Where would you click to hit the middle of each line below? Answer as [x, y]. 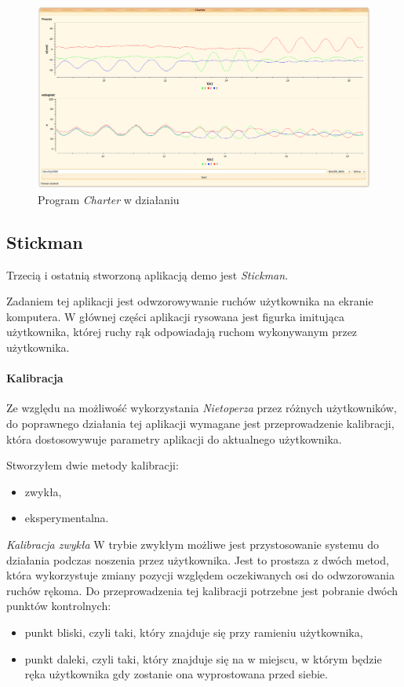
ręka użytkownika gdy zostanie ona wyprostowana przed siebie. [176, 674]
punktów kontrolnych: [59, 606]
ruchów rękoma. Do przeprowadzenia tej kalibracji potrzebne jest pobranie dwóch [202, 590]
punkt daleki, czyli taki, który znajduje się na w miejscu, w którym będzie [203, 658]
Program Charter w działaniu [109, 199]
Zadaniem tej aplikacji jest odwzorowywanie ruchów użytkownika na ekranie [190, 301]
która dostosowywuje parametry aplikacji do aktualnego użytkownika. [174, 439]
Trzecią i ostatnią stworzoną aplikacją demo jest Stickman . [147, 274]
